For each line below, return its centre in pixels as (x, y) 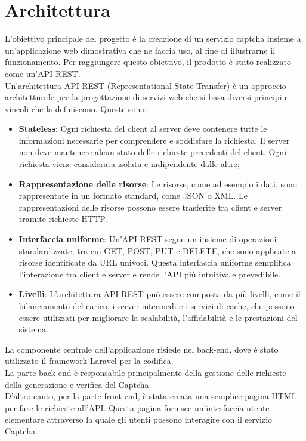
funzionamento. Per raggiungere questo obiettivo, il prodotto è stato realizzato (148, 62)
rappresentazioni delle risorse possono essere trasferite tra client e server (150, 207)
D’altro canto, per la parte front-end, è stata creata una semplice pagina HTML (151, 396)
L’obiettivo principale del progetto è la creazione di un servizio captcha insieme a (153, 38)
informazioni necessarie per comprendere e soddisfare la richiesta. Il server (154, 140)
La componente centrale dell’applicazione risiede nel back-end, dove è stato (142, 349)
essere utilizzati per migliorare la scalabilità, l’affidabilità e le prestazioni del (158, 317)
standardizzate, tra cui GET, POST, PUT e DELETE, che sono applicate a (157, 250)
